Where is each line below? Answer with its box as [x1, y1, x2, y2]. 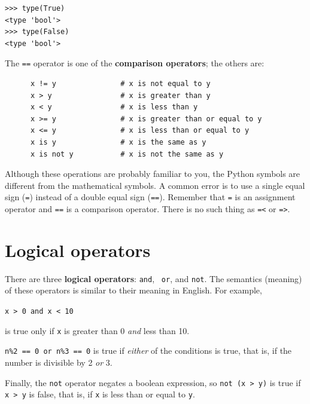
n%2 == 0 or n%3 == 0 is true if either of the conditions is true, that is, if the [5, 344, 292, 357]
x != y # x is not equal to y [30, 79, 211, 88]
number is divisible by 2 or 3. [5, 356, 113, 369]
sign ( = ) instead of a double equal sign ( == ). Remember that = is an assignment [5, 191, 296, 203]
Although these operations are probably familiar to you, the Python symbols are [5, 167, 300, 180]
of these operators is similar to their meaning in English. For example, [5, 284, 262, 296]
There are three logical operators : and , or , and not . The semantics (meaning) [5, 272, 302, 284]
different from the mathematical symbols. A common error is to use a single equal [5, 179, 305, 191]
